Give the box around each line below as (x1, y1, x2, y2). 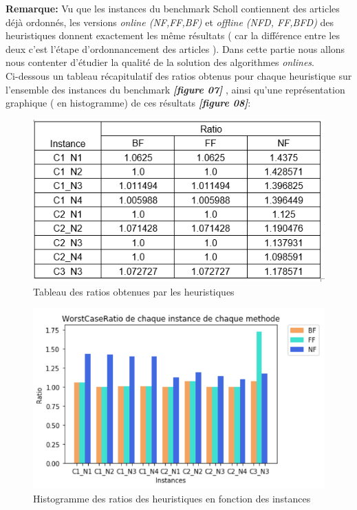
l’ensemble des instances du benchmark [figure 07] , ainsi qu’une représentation (6, 82, 345, 96)
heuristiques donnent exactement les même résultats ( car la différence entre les (6, 28, 340, 43)
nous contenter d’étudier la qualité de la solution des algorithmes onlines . (6, 55, 315, 69)
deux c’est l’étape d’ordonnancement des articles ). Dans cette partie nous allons (6, 41, 345, 56)
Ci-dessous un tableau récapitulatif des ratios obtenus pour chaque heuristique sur (6, 68, 352, 82)
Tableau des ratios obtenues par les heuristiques (33, 284, 235, 298)
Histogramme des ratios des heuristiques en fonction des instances (33, 491, 311, 505)
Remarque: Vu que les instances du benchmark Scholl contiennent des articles (6, 1, 340, 15)
